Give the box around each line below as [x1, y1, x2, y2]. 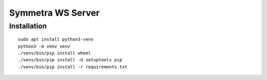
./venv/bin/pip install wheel [18, 50, 91, 56]
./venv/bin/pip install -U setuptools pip [18, 57, 123, 63]
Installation [9, 22, 47, 30]
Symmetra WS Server [9, 7, 100, 18]
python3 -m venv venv [18, 43, 70, 49]
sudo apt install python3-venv [18, 37, 94, 42]
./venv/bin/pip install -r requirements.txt [18, 64, 128, 70]
